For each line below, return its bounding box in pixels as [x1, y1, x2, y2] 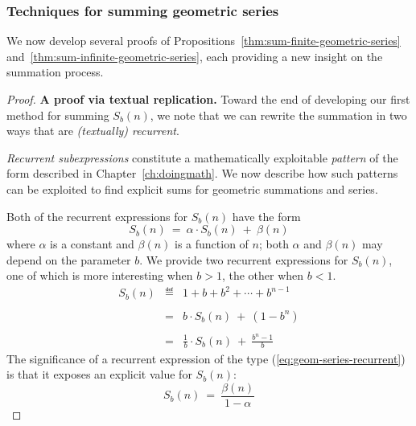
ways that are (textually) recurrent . [6, 122, 179, 139]
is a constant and [50, 236, 134, 252]
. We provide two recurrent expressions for [139, 251, 348, 268]
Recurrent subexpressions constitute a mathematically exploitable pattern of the [6, 149, 398, 166]
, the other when [221, 267, 304, 284]
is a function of [175, 236, 249, 252]
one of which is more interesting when [6, 267, 193, 284]
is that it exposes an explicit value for [6, 366, 192, 383]
